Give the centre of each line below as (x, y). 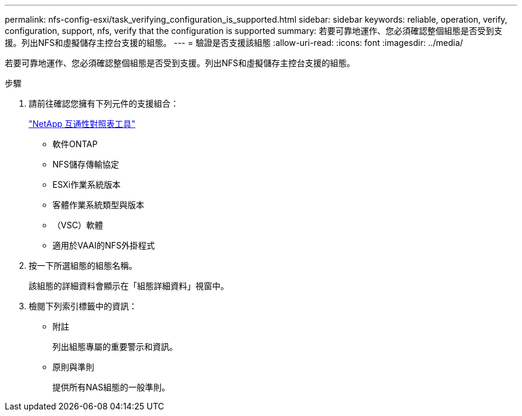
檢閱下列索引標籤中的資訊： (83, 306)
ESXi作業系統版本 (87, 184)
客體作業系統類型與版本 (98, 205)
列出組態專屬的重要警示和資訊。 (115, 347)
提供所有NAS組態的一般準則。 (111, 387)
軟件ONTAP (75, 144)
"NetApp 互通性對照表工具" (82, 124)
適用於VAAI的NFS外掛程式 (104, 245)
